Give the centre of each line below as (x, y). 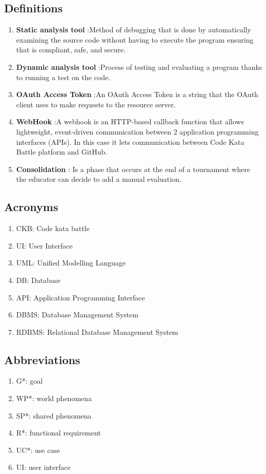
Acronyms (31, 207)
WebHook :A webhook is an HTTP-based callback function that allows (130, 121)
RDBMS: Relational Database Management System (97, 331)
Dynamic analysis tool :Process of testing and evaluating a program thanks (139, 67)
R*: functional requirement (58, 433)
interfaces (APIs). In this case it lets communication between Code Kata (130, 141)
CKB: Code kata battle (53, 228)
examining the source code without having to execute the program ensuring (135, 39)
